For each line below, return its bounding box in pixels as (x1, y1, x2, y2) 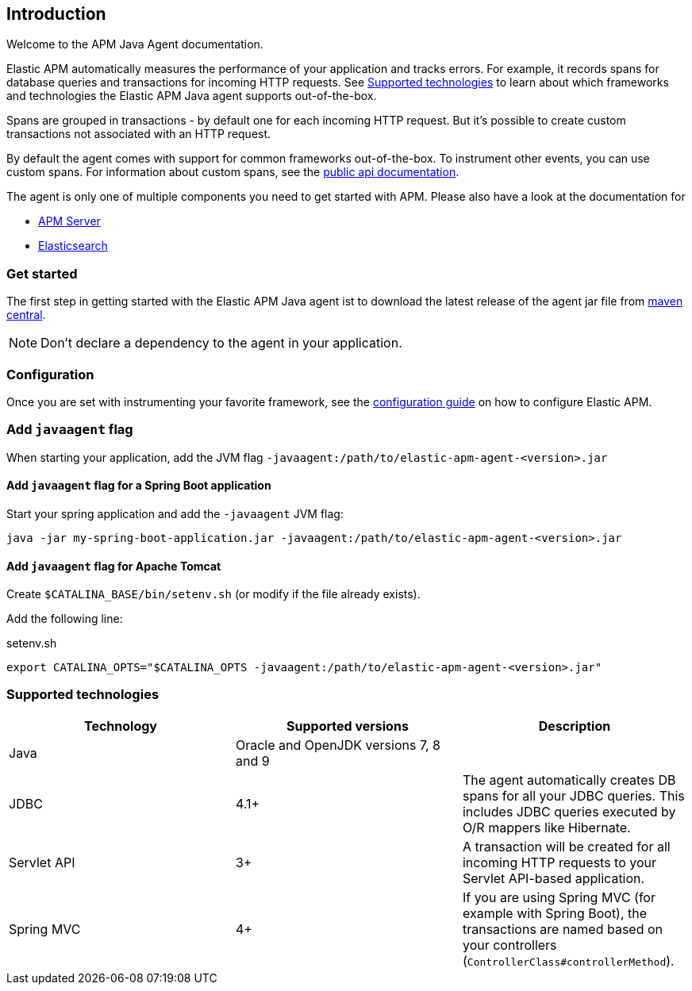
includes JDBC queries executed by (462, 803, 676, 820)
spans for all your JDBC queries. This (462, 787, 685, 804)
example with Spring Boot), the (462, 905, 648, 921)
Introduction (6, 4, 106, 24)
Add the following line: (6, 612, 123, 626)
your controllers (462, 936, 557, 953)
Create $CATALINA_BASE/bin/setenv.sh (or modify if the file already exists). (6, 587, 421, 601)
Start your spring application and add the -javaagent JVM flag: (6, 506, 344, 520)
